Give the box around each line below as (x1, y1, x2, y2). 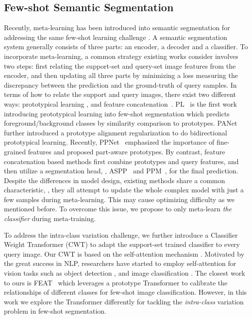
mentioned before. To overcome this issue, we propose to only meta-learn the (4, 204, 232, 214)
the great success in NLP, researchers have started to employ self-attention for (4, 258, 236, 268)
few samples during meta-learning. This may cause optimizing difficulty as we (4, 194, 235, 204)
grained (4, 146, 26, 156)
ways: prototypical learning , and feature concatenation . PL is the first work (4, 98, 237, 109)
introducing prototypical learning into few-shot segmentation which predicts (4, 108, 230, 118)
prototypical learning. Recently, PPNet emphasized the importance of (4, 137, 215, 147)
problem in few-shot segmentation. (4, 306, 106, 316)
